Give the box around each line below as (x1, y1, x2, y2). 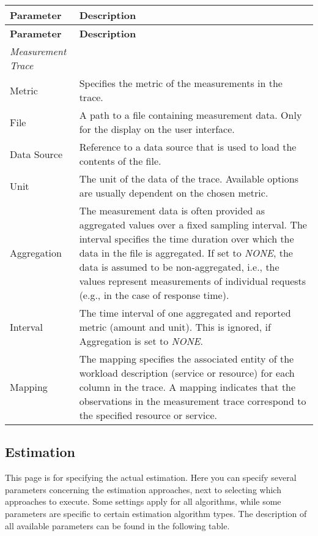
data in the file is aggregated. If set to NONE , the (79, 246, 293, 260)
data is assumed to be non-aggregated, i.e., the (79, 260, 279, 274)
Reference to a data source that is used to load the (79, 140, 297, 154)
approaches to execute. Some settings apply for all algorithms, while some (5, 495, 281, 508)
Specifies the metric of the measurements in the (79, 76, 283, 90)
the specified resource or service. (79, 408, 217, 422)
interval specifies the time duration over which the (79, 232, 294, 246)
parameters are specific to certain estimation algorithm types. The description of (5, 507, 307, 519)
